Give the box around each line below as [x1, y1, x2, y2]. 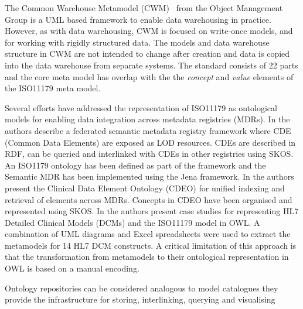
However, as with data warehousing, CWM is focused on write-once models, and [5, 25, 293, 37]
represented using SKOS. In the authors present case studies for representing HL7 [5, 205, 299, 217]
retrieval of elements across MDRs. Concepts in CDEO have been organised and [5, 193, 292, 205]
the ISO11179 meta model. [5, 82, 101, 94]
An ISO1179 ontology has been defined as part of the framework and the [5, 159, 266, 171]
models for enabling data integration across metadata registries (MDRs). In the [5, 113, 290, 125]
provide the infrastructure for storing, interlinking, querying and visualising [5, 293, 275, 305]
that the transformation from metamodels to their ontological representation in [5, 250, 289, 263]
